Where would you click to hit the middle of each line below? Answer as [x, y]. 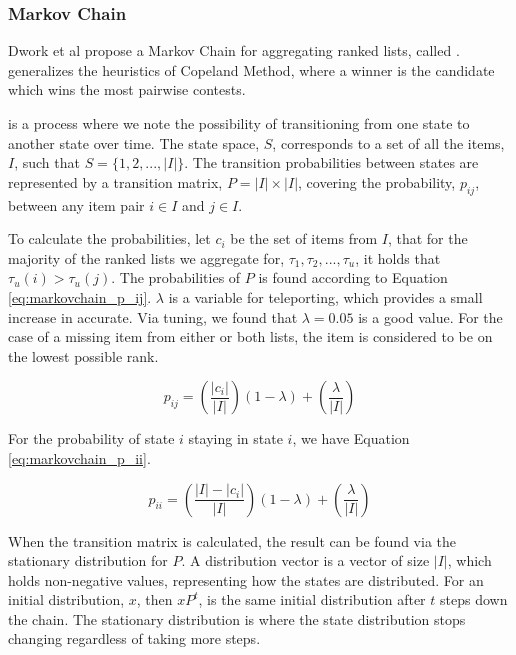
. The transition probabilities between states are [331, 162]
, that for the [427, 238]
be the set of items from [304, 238]
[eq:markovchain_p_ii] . [79, 457]
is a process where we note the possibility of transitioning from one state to [239, 123]
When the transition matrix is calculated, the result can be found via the [232, 540]
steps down [473, 599]
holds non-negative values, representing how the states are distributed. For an [246, 579]
